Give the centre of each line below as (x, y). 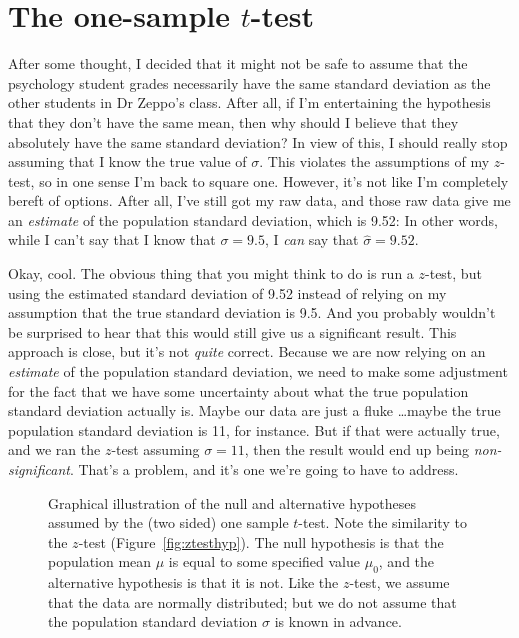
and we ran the (54, 449)
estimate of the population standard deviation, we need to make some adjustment (258, 371)
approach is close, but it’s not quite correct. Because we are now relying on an (247, 351)
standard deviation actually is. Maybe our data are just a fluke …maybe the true (254, 410)
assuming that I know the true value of (127, 161)
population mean (100, 561)
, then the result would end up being (356, 449)
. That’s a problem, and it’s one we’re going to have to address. (264, 469)
